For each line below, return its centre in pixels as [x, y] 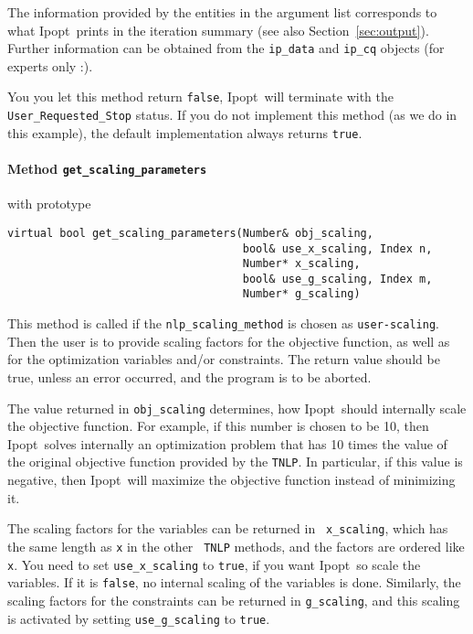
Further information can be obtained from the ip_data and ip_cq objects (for [226, 48]
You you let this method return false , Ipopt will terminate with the [200, 97]
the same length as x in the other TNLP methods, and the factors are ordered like [236, 546]
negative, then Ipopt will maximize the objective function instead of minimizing [231, 480]
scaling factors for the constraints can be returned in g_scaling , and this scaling [234, 600]
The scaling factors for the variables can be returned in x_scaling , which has [228, 528]
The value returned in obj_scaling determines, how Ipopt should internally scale [237, 408]
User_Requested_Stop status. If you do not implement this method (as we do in [232, 115]
